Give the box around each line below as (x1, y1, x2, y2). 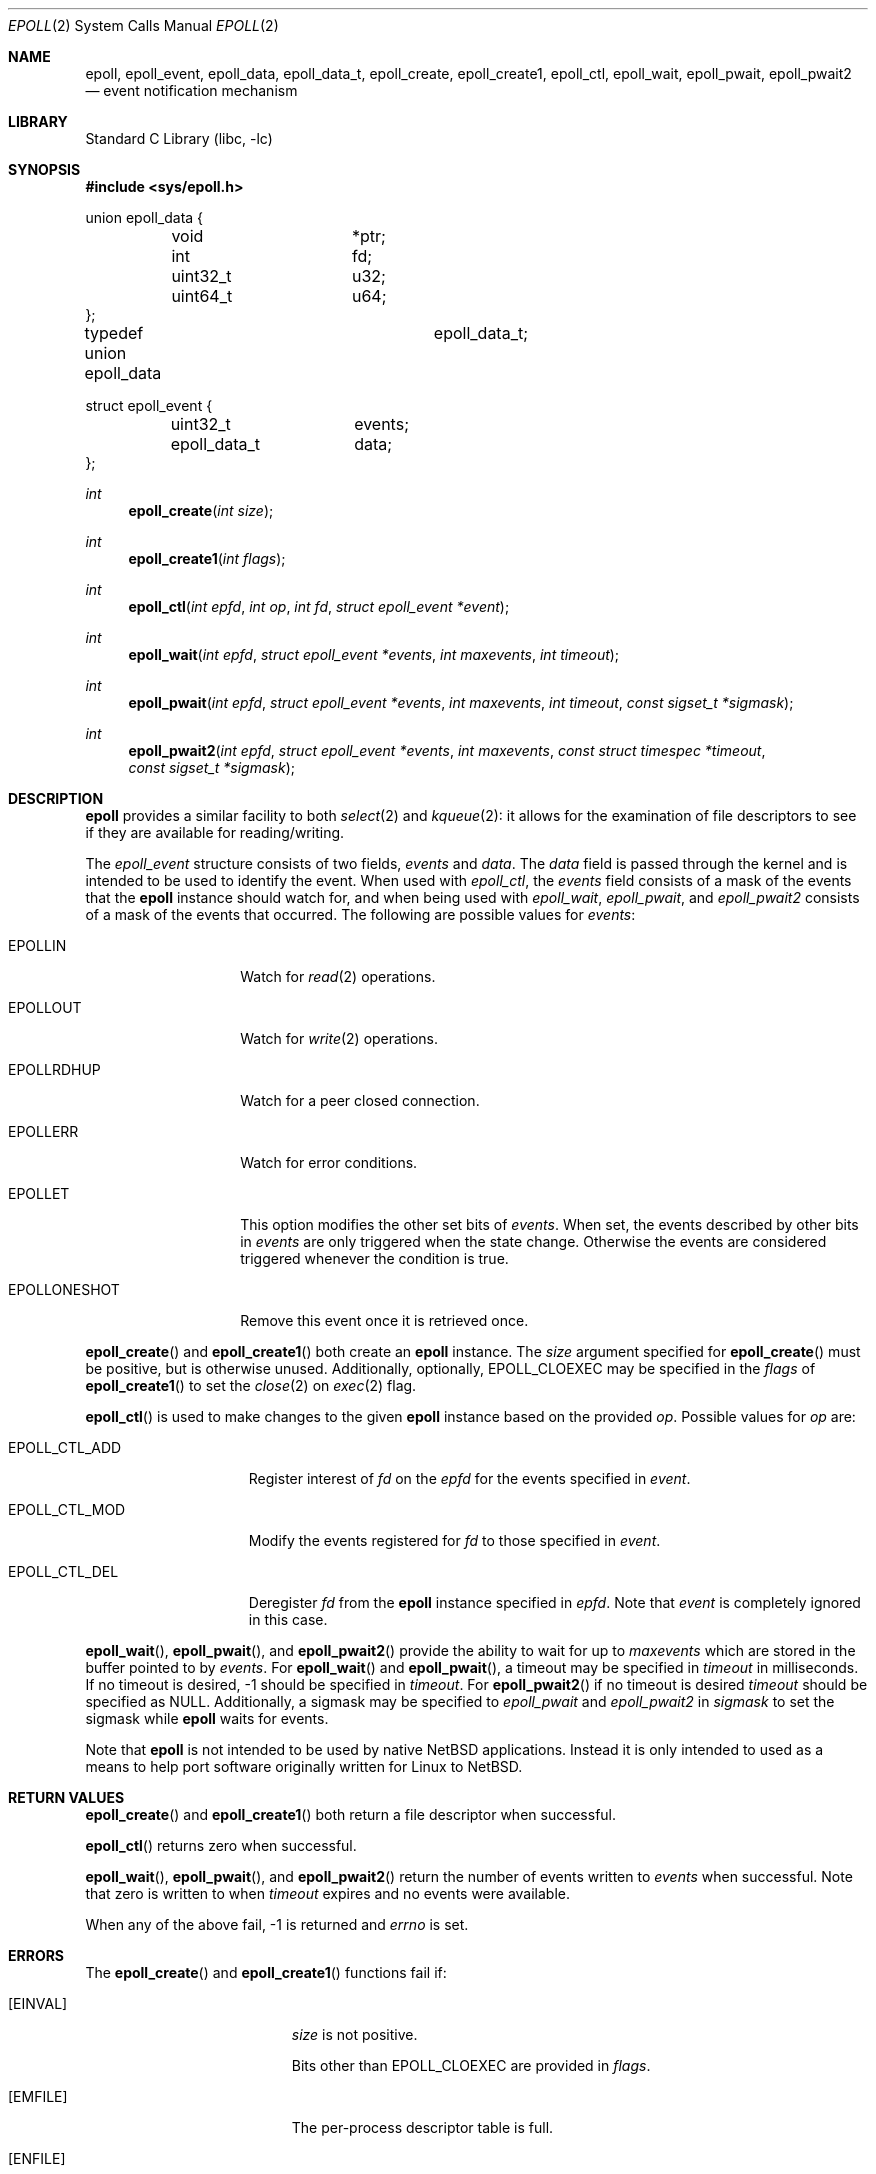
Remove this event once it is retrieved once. (240, 1312, 529, 1329)
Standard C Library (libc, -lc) (85, 130, 273, 147)
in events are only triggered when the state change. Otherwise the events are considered (240, 1233, 827, 1250)
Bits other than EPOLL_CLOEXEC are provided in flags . (291, 2057, 651, 2074)
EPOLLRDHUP (8, 1061, 101, 1078)
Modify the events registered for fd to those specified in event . (248, 1532, 661, 1549)
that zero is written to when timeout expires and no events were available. (85, 1885, 571, 1902)
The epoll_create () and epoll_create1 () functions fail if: (85, 1964, 447, 1981)
